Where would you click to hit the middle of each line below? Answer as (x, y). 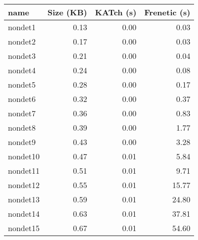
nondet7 (22, 113)
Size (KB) (67, 12)
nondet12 (24, 185)
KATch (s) (116, 12)
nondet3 (22, 56)
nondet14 (24, 214)
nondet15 (24, 228)
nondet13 (24, 199)
